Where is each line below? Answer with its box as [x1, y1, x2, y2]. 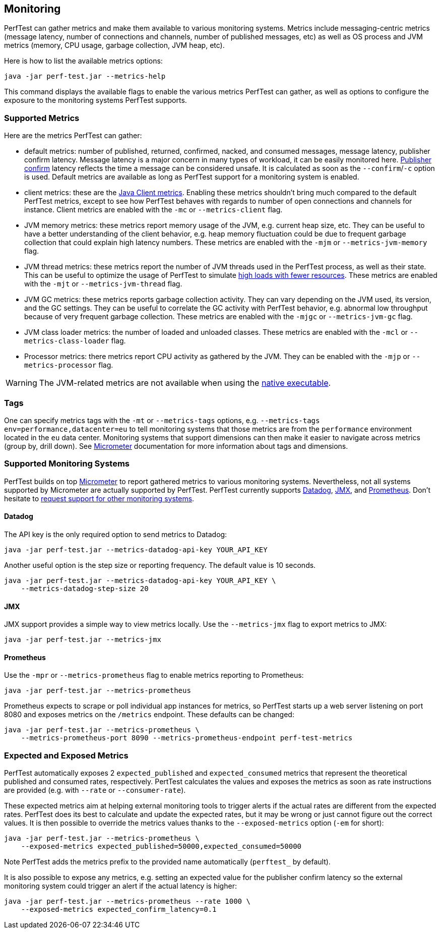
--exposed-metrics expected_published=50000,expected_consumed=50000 [21, 842, 302, 851]
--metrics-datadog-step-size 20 [21, 584, 149, 593]
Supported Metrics [4, 112, 80, 123]
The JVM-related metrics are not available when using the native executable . [39, 378, 331, 388]
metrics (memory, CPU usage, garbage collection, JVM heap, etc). [4, 41, 225, 50]
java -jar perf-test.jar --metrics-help [4, 72, 166, 81]
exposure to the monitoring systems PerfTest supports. [4, 96, 187, 105]
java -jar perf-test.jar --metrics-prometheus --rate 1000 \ [4, 897, 250, 906]
